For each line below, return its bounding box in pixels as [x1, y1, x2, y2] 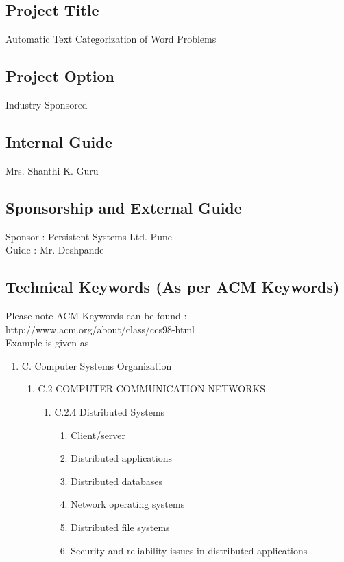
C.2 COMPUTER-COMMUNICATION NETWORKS [38, 381, 266, 396]
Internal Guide [5, 131, 112, 152]
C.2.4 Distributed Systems [54, 404, 165, 418]
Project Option [5, 65, 114, 87]
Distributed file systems [71, 519, 170, 534]
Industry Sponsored [5, 98, 88, 111]
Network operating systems [71, 497, 185, 511]
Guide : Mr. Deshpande [5, 243, 104, 257]
